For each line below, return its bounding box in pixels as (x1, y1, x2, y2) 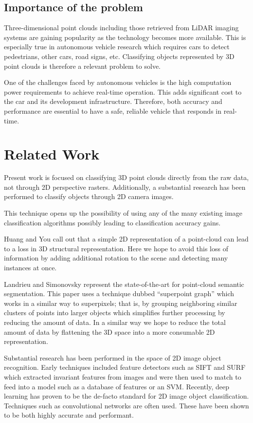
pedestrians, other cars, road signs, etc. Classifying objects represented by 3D (4, 51, 235, 61)
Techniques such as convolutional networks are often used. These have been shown (4, 400, 249, 410)
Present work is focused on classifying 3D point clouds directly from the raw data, (4, 172, 249, 182)
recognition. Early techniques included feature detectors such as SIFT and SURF (4, 362, 246, 372)
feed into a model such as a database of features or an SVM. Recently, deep (4, 381, 229, 391)
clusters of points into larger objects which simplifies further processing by (4, 307, 225, 318)
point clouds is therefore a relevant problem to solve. (4, 60, 161, 71)
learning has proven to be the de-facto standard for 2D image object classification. (4, 391, 249, 401)
